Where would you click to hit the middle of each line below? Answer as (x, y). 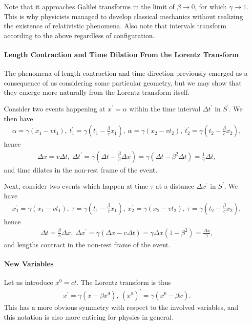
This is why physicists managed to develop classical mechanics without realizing (124, 16)
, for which (211, 6)
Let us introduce (29, 282)
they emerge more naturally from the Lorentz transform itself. (97, 92)
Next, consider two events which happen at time (76, 186)
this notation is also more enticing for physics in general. (89, 316)
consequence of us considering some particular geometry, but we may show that (123, 82)
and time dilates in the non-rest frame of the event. (81, 169)
